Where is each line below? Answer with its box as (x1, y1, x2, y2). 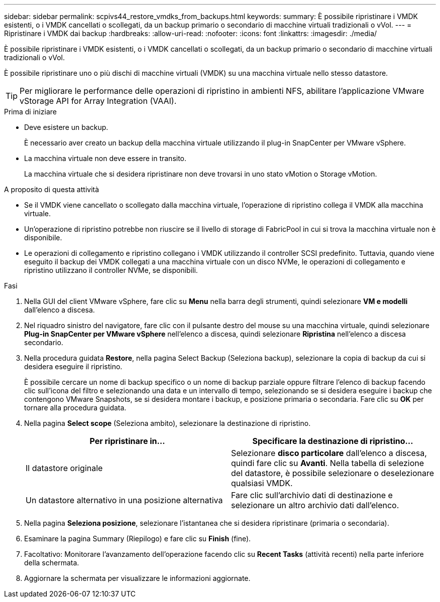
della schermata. (24, 558, 79, 567)
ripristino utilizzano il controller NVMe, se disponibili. (24, 266, 198, 274)
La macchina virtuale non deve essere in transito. (24, 154, 187, 163)
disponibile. (24, 233, 62, 242)
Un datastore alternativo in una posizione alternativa (26, 495, 223, 505)
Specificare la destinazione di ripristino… (252, 436, 413, 446)
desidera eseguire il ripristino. (24, 362, 123, 371)
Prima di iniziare (4, 107, 57, 116)
